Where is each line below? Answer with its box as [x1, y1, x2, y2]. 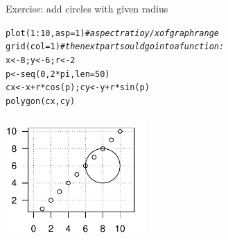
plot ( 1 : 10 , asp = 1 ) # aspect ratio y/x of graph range [6, 28, 219, 38]
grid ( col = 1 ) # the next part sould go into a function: [6, 42, 225, 52]
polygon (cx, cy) [6, 96, 76, 106]
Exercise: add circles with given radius [6, 1, 168, 15]
